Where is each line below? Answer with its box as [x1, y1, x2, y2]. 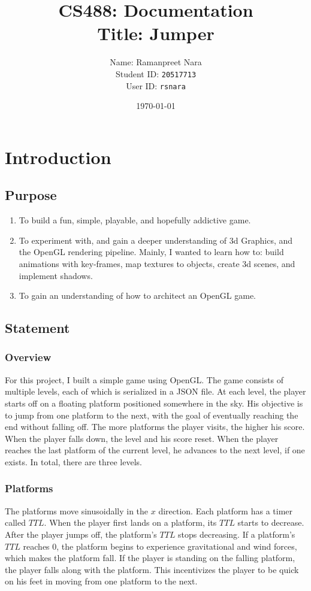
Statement [5, 319, 70, 337]
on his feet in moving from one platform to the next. [5, 575, 198, 587]
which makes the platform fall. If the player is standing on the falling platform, [5, 551, 295, 564]
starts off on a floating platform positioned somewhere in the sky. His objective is [5, 396, 303, 409]
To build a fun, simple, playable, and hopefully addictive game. [19, 214, 251, 226]
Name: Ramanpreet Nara [110, 56, 202, 68]
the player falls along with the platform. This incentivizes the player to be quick [5, 563, 299, 575]
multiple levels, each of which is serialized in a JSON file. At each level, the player [5, 385, 306, 398]
